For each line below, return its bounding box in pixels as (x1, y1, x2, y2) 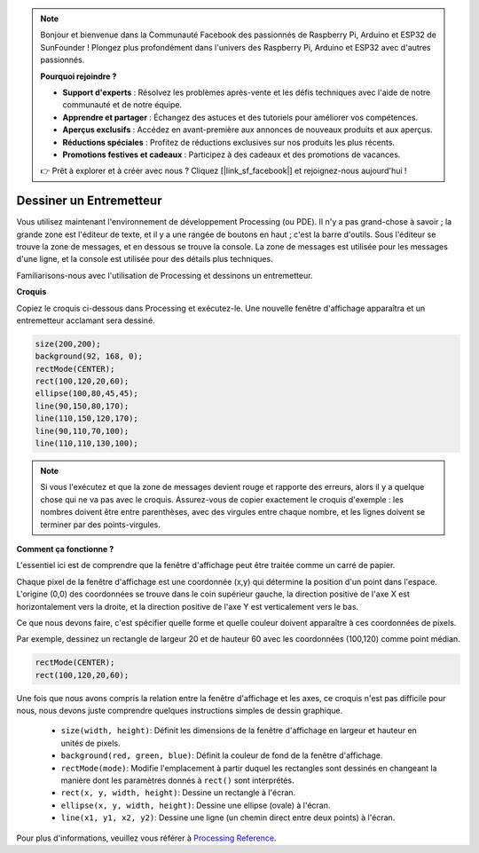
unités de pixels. (60, 738, 121, 748)
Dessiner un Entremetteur (16, 194, 162, 209)
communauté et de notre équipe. (62, 99, 183, 110)
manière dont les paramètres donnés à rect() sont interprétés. (60, 775, 294, 786)
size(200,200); (35, 338, 101, 349)
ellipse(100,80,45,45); (35, 389, 139, 399)
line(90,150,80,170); (35, 400, 130, 411)
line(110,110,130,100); (35, 438, 139, 448)
